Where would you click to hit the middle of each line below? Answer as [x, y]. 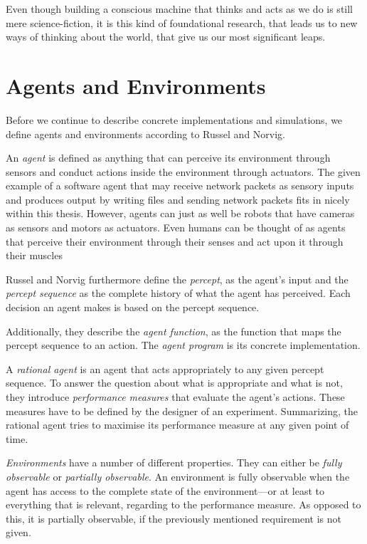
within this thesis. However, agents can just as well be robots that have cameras [180, 213]
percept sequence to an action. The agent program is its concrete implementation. [183, 345]
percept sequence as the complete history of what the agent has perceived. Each [178, 293]
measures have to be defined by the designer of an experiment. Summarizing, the [182, 410]
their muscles [34, 255]
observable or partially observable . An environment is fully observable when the [178, 476]
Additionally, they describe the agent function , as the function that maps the [174, 331]
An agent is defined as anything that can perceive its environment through [168, 158]
